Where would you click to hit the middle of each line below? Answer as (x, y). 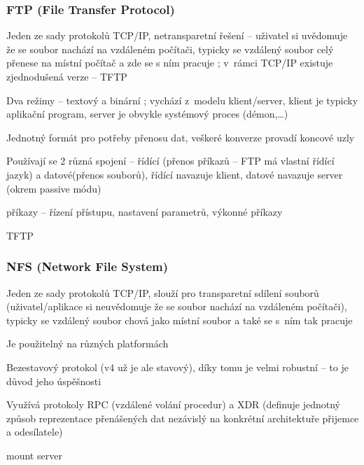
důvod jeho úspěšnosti (54, 381)
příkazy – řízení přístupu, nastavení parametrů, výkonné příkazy (145, 212)
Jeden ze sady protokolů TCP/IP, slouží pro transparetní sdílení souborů (163, 292)
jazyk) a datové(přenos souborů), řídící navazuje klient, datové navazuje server (175, 174)
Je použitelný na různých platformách (87, 343)
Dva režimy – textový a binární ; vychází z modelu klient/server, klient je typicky (182, 100)
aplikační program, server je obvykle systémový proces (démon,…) (147, 114)
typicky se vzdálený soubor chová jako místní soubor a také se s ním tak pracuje (180, 320)
